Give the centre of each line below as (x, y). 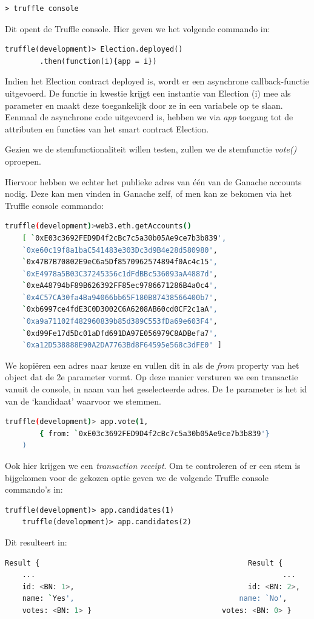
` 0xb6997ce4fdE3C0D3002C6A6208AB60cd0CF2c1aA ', (120, 309)
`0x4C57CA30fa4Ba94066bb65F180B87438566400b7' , (120, 297)
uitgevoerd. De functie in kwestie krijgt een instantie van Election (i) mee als (148, 93)
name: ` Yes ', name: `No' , (155, 599)
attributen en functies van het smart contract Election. (107, 128)
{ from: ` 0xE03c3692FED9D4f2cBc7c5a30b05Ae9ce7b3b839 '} (155, 433)
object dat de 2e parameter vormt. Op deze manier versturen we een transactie (152, 377)
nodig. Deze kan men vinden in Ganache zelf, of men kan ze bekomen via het (149, 193)
